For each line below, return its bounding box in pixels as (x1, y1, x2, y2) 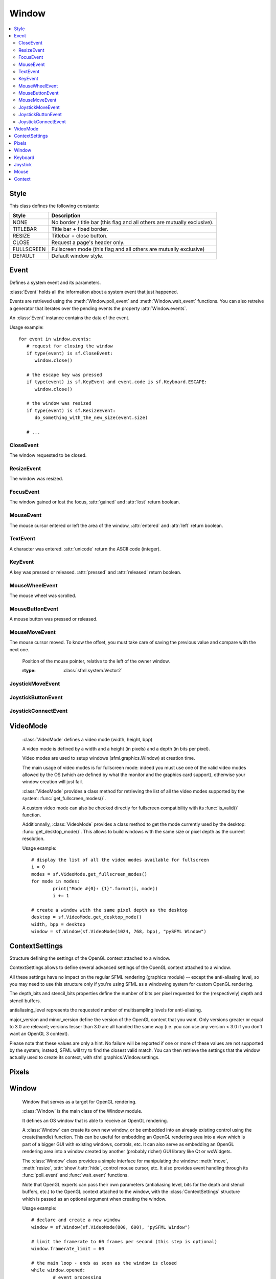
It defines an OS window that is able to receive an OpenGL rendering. (22, 1117, 168, 1123)
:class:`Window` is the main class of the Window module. (22, 1108, 143, 1114)
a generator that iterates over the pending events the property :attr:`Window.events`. (9, 305, 188, 312)
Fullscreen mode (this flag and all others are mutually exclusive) (51, 246, 205, 253)
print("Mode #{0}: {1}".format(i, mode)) (53, 886, 158, 891)
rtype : (22, 668, 36, 674)
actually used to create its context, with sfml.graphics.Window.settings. (9, 1054, 159, 1061)
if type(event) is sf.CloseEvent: (26, 350, 113, 356)
